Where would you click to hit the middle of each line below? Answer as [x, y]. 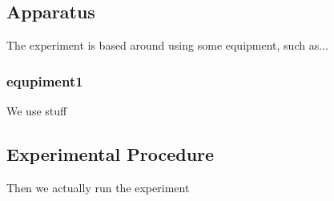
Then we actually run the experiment [98, 187]
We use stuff [37, 111]
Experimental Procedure [111, 154]
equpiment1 [45, 80]
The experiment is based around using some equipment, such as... [167, 45]
